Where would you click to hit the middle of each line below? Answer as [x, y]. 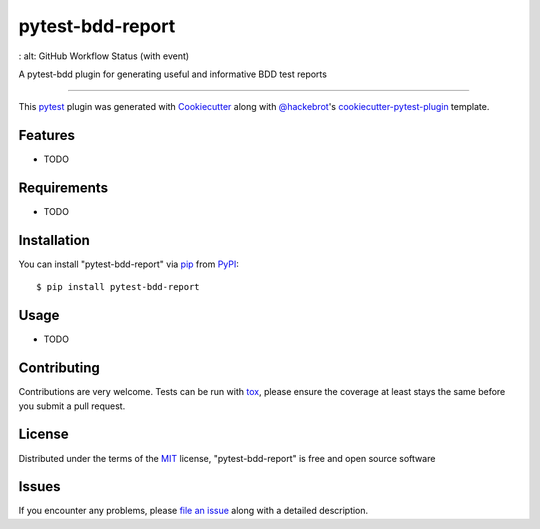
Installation [54, 240]
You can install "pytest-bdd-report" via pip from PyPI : [129, 264]
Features [46, 135]
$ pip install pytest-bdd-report [118, 287]
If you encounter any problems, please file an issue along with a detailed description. [193, 511]
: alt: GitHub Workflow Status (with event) [104, 56]
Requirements [63, 188]
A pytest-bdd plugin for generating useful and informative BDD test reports [172, 74]
